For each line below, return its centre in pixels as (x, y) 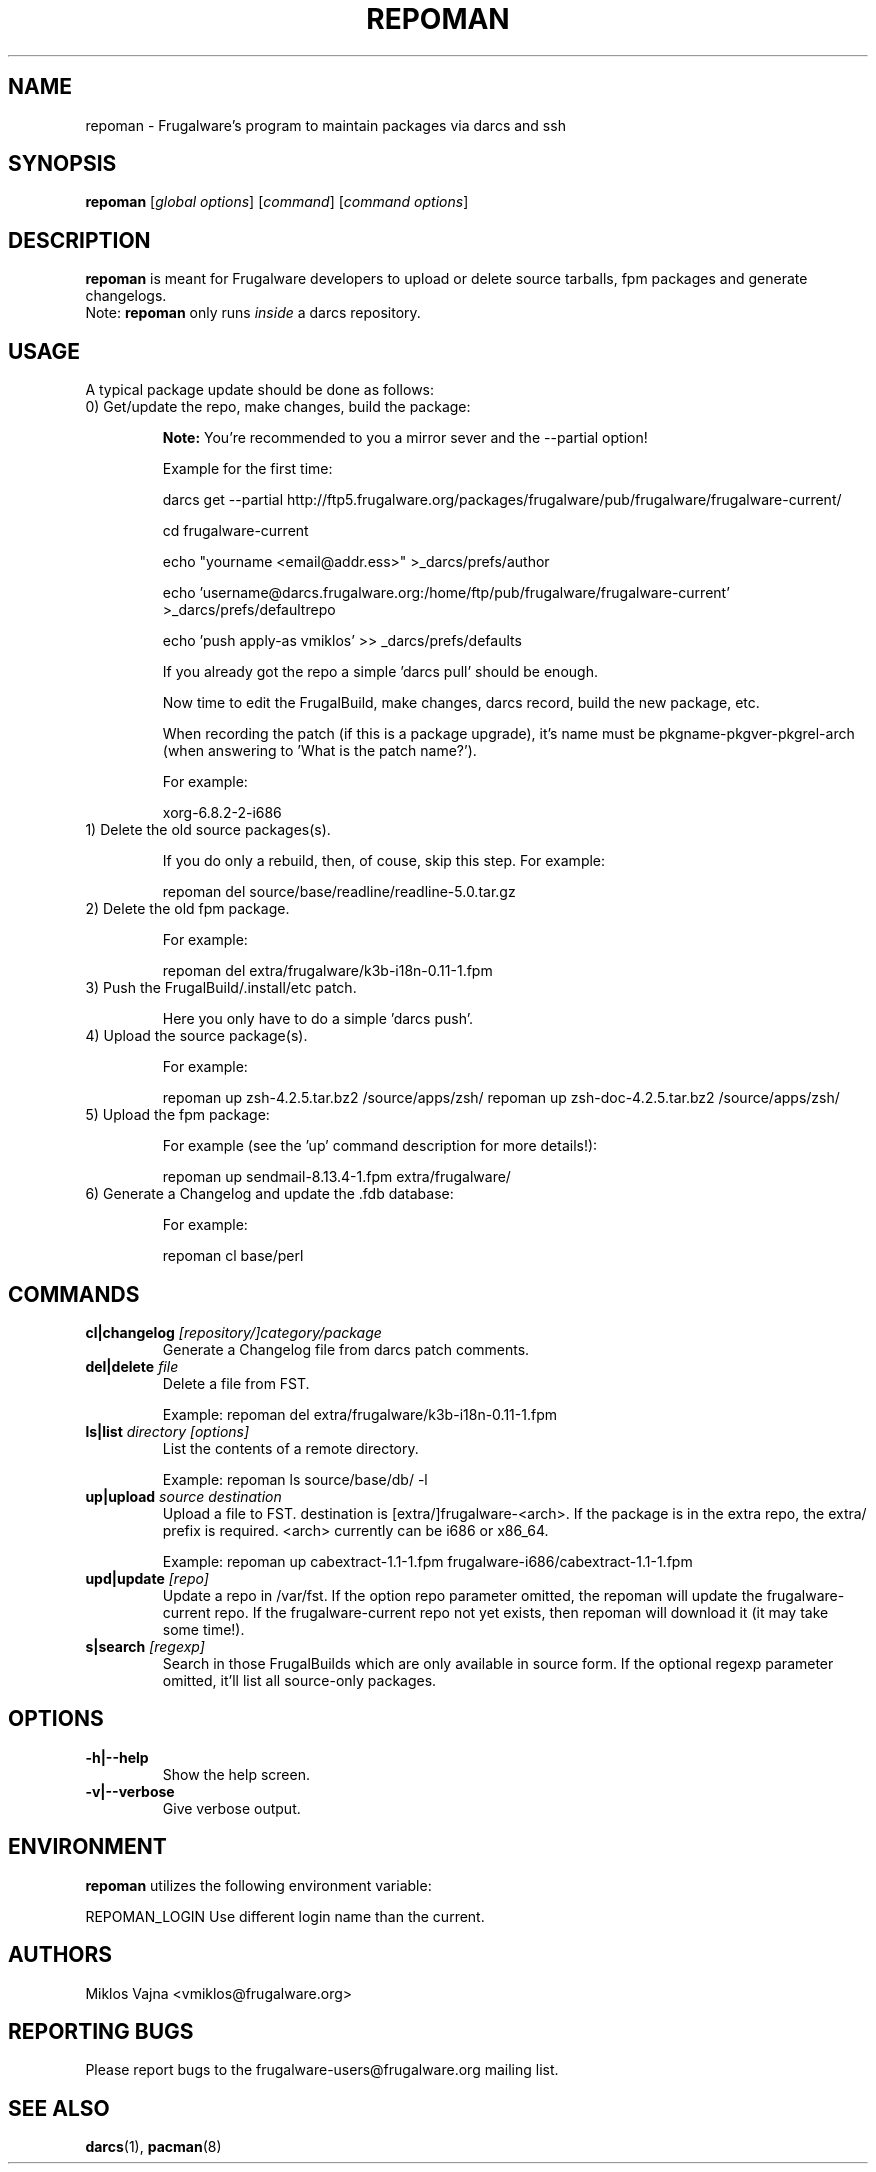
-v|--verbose (130, 1791)
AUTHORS (60, 1955)
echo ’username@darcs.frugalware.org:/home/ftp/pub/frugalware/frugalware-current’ (446, 593)
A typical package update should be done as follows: (260, 390)
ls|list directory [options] (167, 1431)
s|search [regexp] (145, 1646)
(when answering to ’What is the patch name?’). (319, 751)
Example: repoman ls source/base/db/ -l (295, 1479)
